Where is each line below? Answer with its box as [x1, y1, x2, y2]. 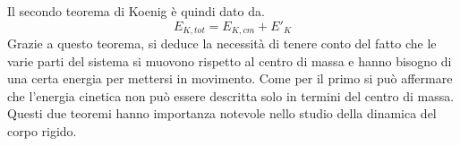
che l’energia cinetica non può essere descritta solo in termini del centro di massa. [7, 86, 455, 105]
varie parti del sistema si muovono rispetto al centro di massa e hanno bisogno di [7, 51, 452, 70]
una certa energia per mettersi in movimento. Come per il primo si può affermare [7, 69, 453, 88]
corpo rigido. [7, 122, 77, 141]
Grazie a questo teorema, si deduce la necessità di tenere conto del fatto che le [7, 34, 437, 53]
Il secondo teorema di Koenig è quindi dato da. [7, 2, 265, 20]
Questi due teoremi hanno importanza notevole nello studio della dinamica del [7, 104, 437, 123]
